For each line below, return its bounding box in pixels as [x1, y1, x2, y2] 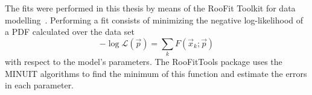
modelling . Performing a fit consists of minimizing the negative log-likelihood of [5, 13, 304, 26]
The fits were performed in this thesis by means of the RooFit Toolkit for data [5, 2, 296, 14]
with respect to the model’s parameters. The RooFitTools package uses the [5, 55, 282, 68]
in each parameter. [5, 79, 74, 91]
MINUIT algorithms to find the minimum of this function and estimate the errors [5, 67, 307, 79]
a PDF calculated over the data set [5, 25, 135, 38]
